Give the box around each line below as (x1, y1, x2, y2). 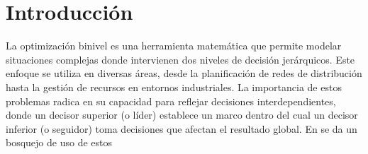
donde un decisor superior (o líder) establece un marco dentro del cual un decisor (6, 107, 358, 122)
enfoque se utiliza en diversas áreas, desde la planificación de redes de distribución (6, 66, 362, 81)
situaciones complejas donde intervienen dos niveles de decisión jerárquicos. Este (6, 52, 355, 66)
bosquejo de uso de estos (6, 135, 113, 150)
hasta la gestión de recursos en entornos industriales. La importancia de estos (6, 79, 342, 94)
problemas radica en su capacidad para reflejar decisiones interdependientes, (6, 93, 336, 108)
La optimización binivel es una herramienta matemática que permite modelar (6, 38, 342, 53)
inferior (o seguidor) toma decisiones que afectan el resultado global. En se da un (6, 121, 357, 136)
